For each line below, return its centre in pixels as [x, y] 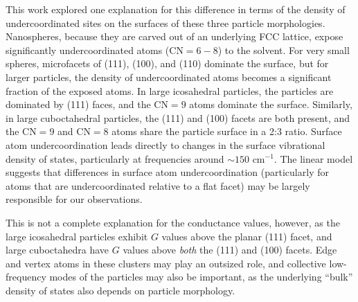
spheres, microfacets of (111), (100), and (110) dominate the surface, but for [167, 63]
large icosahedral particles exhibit [77, 236]
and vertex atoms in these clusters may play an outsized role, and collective [166, 263]
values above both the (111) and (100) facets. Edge [230, 250]
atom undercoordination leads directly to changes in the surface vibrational [165, 144]
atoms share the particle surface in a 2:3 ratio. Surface [227, 131]
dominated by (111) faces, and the [78, 104]
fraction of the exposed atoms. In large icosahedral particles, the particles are [170, 90]
